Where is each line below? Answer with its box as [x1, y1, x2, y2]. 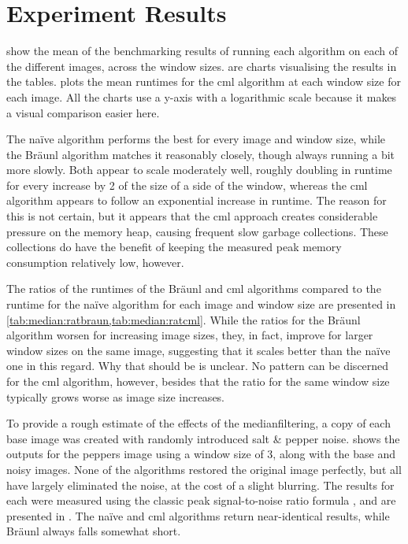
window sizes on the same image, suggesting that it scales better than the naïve [6, 342, 391, 358]
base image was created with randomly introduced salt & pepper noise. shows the [6, 430, 400, 446]
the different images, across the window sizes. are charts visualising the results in [6, 57, 397, 74]
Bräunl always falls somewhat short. [6, 523, 181, 539]
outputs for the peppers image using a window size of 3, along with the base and [6, 446, 395, 462]
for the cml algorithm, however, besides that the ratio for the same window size [6, 373, 390, 389]
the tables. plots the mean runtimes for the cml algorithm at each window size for [6, 73, 401, 90]
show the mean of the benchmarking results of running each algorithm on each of [6, 43, 398, 59]
